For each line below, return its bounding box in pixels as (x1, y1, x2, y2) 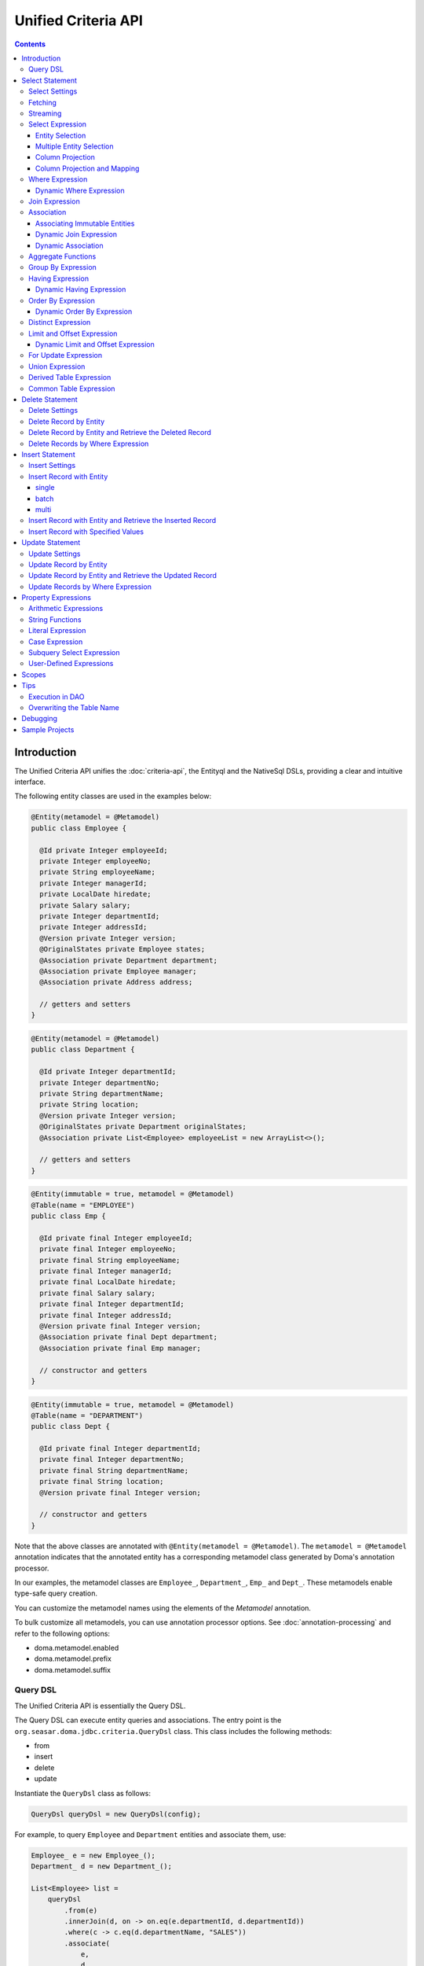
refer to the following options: (14, 1629, 110, 1638)
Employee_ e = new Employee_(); (31, 1850, 156, 1860)
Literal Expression (28, 626, 86, 635)
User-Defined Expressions (28, 659, 114, 668)
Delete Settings (28, 406, 79, 415)
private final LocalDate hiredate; (39, 1278, 177, 1287)
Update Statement (21, 538, 81, 547)
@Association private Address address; (39, 977, 193, 987)
